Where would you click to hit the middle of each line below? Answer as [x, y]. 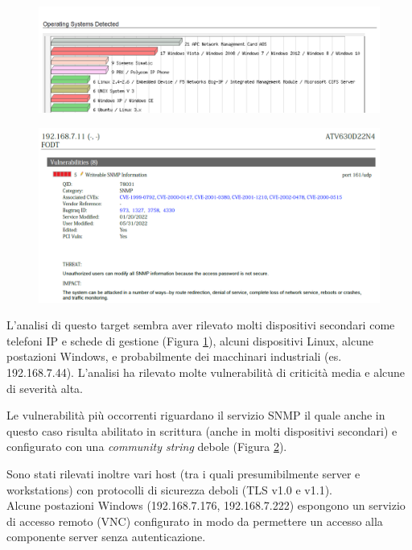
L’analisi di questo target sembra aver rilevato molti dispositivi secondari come [201, 325]
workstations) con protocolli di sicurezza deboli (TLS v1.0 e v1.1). [169, 489]
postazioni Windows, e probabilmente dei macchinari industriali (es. [174, 356]
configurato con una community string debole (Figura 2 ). [147, 447]
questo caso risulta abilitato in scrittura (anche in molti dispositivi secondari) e [202, 430]
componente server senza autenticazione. [106, 537]
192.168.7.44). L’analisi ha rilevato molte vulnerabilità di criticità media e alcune [206, 372]
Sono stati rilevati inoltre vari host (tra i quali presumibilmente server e [183, 473]
